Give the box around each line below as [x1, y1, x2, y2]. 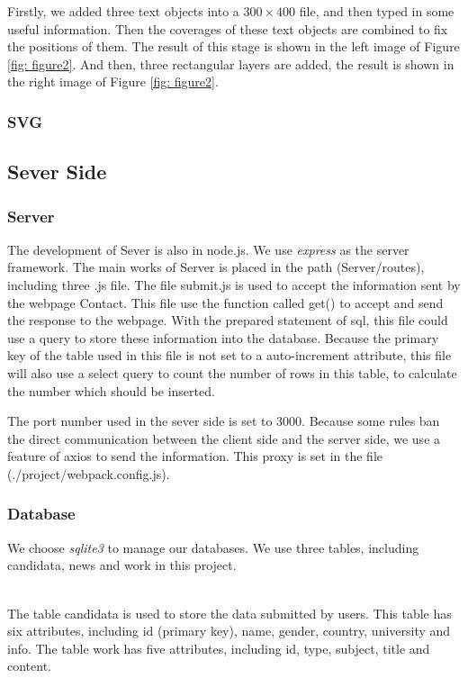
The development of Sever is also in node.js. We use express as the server [7, 240, 409, 258]
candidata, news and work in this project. [7, 556, 237, 574]
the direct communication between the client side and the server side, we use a [7, 429, 441, 447]
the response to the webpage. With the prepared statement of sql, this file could [7, 311, 448, 330]
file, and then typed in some [299, 2, 454, 20]
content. [7, 656, 51, 675]
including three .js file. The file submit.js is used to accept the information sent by [7, 276, 461, 294]
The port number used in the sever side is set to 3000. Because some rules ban [7, 411, 440, 430]
